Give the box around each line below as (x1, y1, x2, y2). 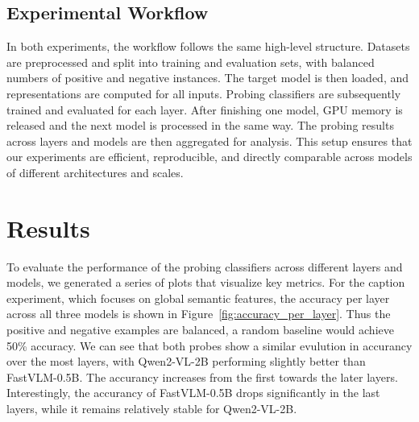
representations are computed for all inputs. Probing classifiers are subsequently (6, 85, 401, 101)
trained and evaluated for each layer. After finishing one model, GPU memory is (6, 101, 403, 118)
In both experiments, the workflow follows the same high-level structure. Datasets (6, 38, 410, 55)
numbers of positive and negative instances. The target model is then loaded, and (6, 69, 409, 86)
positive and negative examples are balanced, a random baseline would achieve (6, 321, 394, 338)
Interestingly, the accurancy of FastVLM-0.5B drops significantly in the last (6, 384, 380, 401)
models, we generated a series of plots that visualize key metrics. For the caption (6, 274, 405, 291)
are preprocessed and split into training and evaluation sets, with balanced (6, 53, 375, 70)
